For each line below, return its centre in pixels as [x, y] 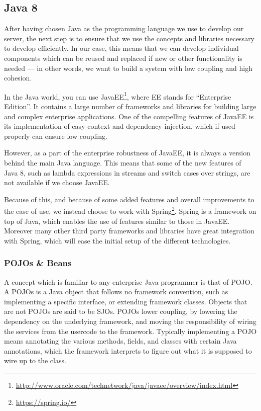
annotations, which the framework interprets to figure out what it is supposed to [128, 350]
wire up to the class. [35, 360]
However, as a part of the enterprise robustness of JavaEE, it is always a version [127, 153]
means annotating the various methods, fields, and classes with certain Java [120, 341]
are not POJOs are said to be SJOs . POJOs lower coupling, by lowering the [121, 311]
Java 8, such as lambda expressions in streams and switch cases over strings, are [127, 172]
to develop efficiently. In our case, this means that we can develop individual [121, 48]
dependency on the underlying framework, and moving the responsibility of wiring [130, 321]
